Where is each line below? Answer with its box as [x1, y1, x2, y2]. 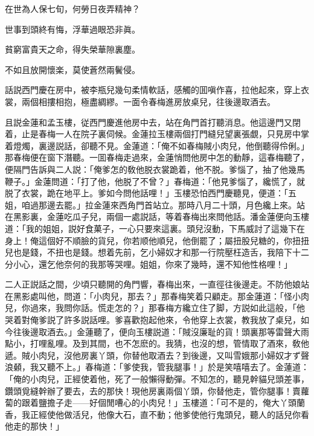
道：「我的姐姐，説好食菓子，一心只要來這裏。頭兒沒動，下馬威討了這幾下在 [5, 222, 305, 234]
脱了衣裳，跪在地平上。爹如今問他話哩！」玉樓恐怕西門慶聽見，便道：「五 [5, 187, 296, 199]
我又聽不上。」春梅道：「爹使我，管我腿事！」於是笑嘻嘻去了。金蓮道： [30, 361, 309, 373]
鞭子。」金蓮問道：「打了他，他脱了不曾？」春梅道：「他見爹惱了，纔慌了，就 [5, 175, 305, 187]
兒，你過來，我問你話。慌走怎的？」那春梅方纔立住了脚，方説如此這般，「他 [5, 301, 305, 314]
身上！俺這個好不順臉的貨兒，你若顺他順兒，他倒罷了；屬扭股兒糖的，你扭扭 [5, 234, 309, 246]
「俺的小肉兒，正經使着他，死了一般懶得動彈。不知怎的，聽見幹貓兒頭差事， [5, 373, 309, 385]
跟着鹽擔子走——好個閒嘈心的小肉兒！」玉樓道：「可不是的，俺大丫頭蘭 [21, 396, 305, 409]
